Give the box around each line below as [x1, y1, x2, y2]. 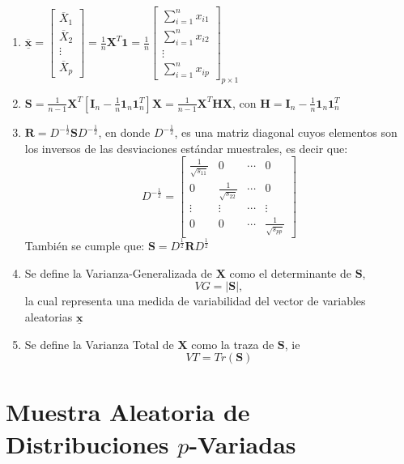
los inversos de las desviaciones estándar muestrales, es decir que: [24, 139, 348, 156]
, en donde [98, 124, 151, 141]
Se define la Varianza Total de [24, 335, 174, 352]
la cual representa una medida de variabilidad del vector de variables [24, 292, 366, 309]
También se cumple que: [24, 237, 145, 254]
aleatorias [24, 309, 73, 326]
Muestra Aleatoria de [6, 395, 250, 428]
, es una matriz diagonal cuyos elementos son [174, 124, 398, 141]
